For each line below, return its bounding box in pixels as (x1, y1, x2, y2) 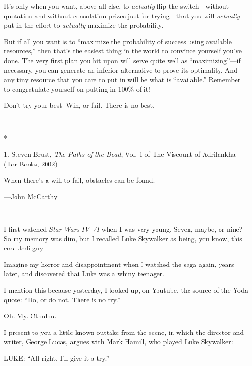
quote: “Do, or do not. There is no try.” (4, 294, 121, 304)
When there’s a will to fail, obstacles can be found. (4, 175, 155, 185)
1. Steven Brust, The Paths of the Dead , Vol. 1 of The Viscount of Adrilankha (4, 149, 236, 159)
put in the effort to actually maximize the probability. (4, 20, 164, 30)
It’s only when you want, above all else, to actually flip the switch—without (4, 1, 229, 11)
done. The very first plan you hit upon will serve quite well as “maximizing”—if (4, 55, 241, 65)
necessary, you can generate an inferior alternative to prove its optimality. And (4, 65, 237, 75)
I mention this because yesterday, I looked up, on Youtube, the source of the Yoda (4, 285, 248, 295)
